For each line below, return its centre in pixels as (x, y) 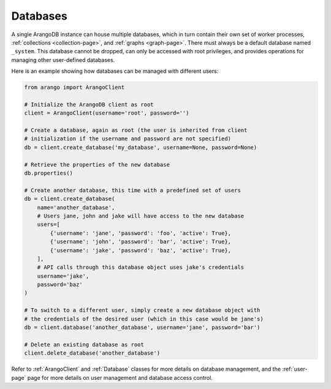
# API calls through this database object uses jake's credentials (141, 267)
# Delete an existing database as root (84, 344)
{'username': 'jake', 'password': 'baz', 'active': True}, (141, 250)
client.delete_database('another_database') (92, 353)
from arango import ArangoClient (74, 88)
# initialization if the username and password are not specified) (128, 139)
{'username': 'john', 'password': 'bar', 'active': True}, (141, 242)
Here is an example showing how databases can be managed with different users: (115, 71)
